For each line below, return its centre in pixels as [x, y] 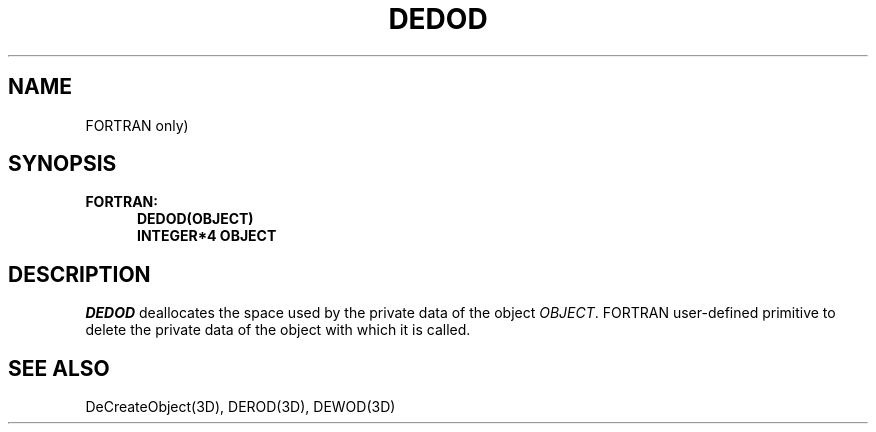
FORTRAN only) [137, 125]
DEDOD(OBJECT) [195, 219]
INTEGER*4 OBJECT [207, 236]
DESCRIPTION [79, 274]
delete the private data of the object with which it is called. [278, 330]
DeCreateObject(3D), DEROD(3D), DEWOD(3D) [240, 407]
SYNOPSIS [62, 164]
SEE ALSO [59, 368]
